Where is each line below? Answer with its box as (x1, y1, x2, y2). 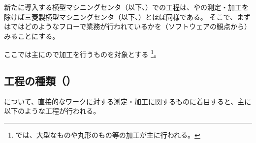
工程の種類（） (4, 73, 76, 88)
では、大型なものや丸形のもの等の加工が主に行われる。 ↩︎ (15, 130, 200, 140)
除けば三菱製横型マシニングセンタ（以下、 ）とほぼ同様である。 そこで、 (4, 11, 237, 22)
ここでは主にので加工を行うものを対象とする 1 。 (4, 48, 161, 59)
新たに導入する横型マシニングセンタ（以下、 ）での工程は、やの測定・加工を (4, 2, 249, 12)
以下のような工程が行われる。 (4, 106, 100, 116)
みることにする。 (4, 30, 60, 41)
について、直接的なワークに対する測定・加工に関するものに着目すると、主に (4, 96, 252, 106)
